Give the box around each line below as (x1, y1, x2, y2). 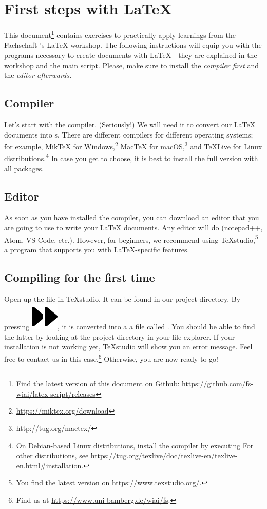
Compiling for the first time (4, 269, 155, 285)
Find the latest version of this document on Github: (16, 378, 180, 389)
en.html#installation (16, 460, 82, 471)
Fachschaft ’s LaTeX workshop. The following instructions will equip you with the (4, 40, 262, 50)
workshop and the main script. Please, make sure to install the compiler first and (4, 60, 259, 70)
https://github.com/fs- (182, 378, 254, 389)
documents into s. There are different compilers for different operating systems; (4, 129, 253, 140)
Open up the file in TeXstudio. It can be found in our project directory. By (4, 293, 241, 304)
